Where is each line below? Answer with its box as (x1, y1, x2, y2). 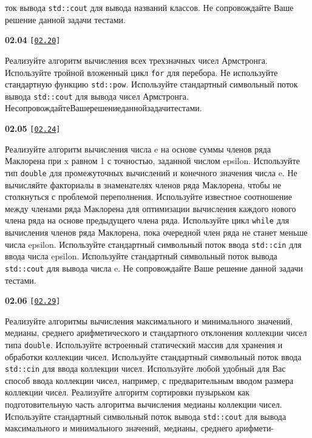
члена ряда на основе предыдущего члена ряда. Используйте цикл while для (5, 214, 290, 227)
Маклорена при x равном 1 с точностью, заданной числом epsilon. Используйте (5, 154, 300, 167)
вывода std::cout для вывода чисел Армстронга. (5, 89, 189, 102)
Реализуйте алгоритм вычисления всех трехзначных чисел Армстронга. (5, 53, 268, 66)
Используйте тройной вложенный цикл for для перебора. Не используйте (5, 66, 278, 78)
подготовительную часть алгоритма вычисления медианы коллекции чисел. (5, 398, 282, 411)
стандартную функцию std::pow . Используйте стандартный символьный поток (5, 78, 298, 91)
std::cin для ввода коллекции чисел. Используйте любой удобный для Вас (5, 362, 286, 375)
